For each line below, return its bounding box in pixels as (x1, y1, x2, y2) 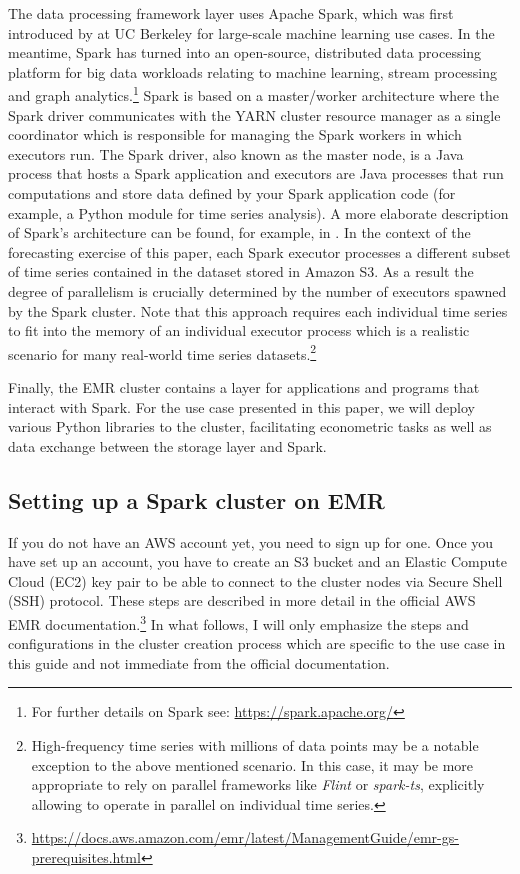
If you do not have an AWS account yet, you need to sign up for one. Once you (8, 531, 494, 552)
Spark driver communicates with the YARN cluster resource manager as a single (8, 104, 501, 125)
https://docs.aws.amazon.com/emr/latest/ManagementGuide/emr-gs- (31, 827, 459, 848)
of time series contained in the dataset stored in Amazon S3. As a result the (8, 261, 474, 282)
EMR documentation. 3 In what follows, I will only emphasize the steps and (8, 610, 469, 634)
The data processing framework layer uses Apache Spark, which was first (8, 3, 454, 23)
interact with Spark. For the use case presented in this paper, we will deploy (8, 396, 475, 417)
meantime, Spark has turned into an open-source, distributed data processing (8, 42, 482, 63)
